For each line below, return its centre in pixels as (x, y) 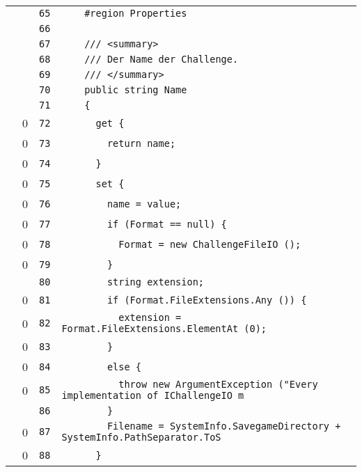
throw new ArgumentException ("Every (218, 384)
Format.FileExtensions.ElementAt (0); (164, 329)
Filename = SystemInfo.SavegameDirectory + (224, 426)
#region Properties (136, 13)
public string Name (136, 90)
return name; (141, 143)
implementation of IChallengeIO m (153, 395)
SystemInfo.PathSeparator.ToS (141, 437)
